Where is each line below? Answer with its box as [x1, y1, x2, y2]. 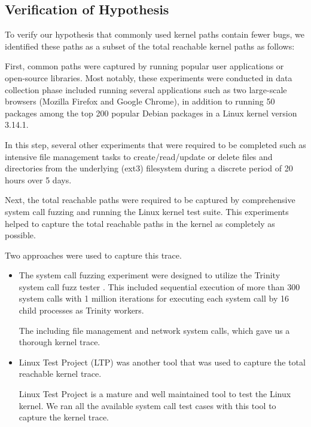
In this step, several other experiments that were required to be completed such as [5, 138, 306, 150]
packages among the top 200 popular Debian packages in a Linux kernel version [5, 106, 297, 119]
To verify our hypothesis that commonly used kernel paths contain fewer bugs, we [5, 28, 305, 41]
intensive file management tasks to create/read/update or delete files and [5, 150, 273, 162]
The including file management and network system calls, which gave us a [19, 324, 290, 336]
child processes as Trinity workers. [19, 304, 144, 317]
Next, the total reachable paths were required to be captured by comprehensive [5, 193, 295, 206]
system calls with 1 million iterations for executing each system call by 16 [19, 292, 289, 305]
